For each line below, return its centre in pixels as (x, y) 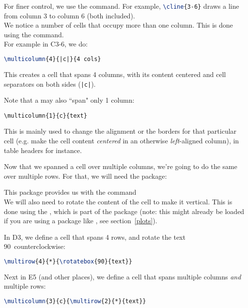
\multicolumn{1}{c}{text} (46, 115)
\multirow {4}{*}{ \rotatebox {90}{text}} (68, 261)
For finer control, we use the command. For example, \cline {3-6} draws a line (122, 6)
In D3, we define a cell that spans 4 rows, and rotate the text (95, 237)
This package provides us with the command (70, 192)
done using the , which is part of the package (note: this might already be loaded (124, 211)
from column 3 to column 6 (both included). (70, 15)
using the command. (34, 34)
